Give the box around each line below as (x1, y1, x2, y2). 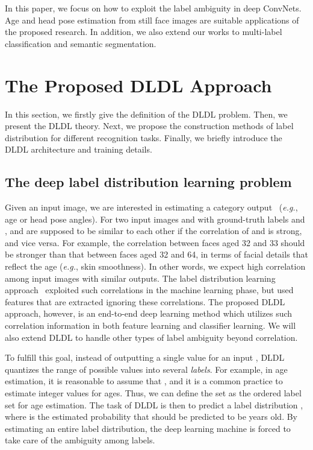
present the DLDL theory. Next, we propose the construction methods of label (5, 119, 294, 132)
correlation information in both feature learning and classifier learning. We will (5, 319, 296, 332)
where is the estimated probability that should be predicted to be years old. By (5, 410, 297, 423)
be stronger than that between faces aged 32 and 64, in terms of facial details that (5, 248, 309, 261)
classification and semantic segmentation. (5, 37, 156, 49)
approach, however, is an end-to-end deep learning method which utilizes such (5, 307, 293, 320)
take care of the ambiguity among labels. (5, 434, 155, 446)
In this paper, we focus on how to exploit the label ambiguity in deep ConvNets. (5, 2, 302, 14)
